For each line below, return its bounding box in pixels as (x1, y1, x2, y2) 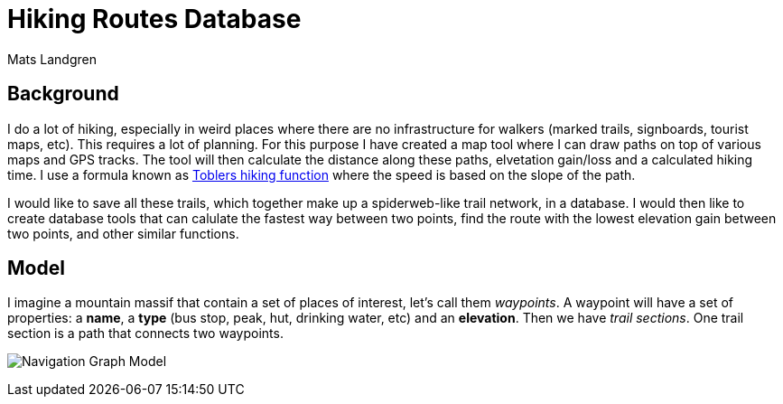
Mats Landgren (7, 51, 97, 67)
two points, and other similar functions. (7, 225, 239, 241)
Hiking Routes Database (7, 4, 302, 34)
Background (7, 82, 119, 106)
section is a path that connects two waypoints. (7, 325, 284, 342)
